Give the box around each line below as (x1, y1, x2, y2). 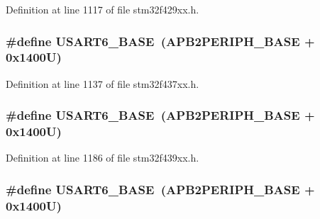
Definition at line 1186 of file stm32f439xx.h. (6, 150, 199, 165)
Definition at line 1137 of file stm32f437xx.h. (6, 76, 199, 91)
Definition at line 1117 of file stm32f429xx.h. (6, 2, 199, 16)
